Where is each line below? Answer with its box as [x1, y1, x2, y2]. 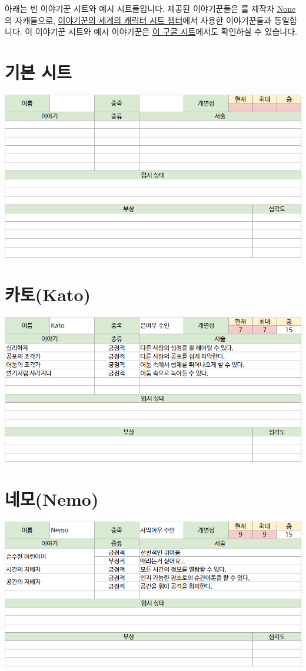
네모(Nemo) [5, 487, 99, 511]
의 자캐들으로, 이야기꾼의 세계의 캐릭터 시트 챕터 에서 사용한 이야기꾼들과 [5, 14, 272, 26]
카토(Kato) [5, 282, 91, 306]
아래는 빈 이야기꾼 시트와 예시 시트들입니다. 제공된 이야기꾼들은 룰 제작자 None [5, 2, 296, 14]
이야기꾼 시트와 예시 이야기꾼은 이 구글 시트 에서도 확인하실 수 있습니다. [35, 25, 297, 38]
